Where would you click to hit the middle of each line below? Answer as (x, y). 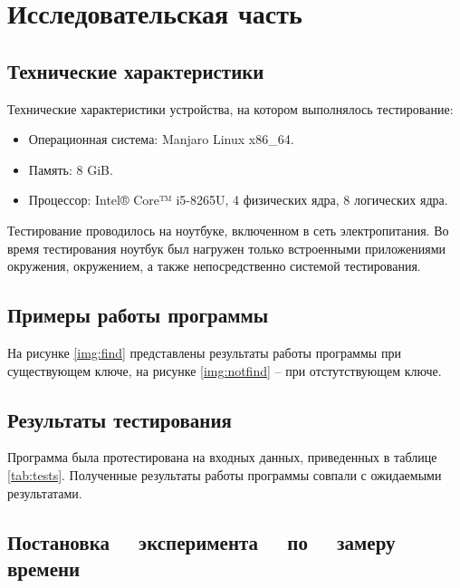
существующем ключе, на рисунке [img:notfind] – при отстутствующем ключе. (225, 370)
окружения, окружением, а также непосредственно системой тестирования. (214, 266)
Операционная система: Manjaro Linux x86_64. (161, 139)
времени (44, 568)
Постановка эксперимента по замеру (201, 541)
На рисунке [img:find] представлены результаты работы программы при (204, 352)
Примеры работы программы (138, 315)
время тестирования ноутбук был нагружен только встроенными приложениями (227, 248)
